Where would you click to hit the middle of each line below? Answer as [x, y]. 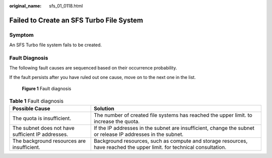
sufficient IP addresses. [40, 134]
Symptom [21, 35]
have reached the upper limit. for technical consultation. [160, 147]
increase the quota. [117, 121]
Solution [104, 108]
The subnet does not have [44, 128]
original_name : [25, 6]
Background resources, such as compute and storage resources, [171, 141]
